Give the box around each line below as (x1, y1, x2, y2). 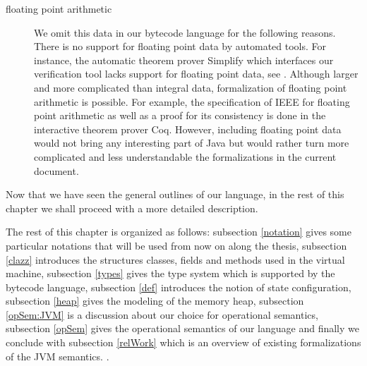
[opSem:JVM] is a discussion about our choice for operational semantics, (6, 307, 318, 322)
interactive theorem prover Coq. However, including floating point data (34, 121, 342, 136)
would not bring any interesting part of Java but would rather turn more (34, 135, 349, 150)
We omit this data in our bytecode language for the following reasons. (34, 25, 336, 39)
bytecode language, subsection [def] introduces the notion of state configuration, (6, 279, 351, 294)
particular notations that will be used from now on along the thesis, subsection (6, 238, 347, 252)
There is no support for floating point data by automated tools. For (34, 39, 327, 54)
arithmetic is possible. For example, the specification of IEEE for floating (34, 94, 350, 109)
